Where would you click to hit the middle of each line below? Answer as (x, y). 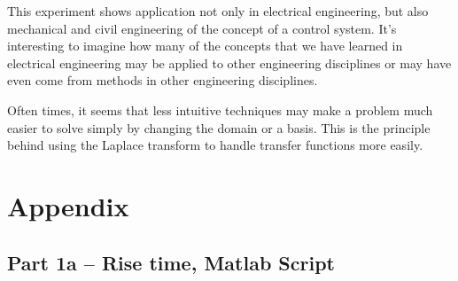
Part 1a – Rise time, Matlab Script (171, 262)
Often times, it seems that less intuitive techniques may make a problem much (220, 109)
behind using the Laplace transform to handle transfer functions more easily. (215, 145)
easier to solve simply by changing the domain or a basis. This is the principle (219, 127)
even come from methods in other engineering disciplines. (163, 80)
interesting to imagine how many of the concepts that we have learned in (205, 46)
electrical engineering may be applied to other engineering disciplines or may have (229, 62)
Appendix (68, 205)
